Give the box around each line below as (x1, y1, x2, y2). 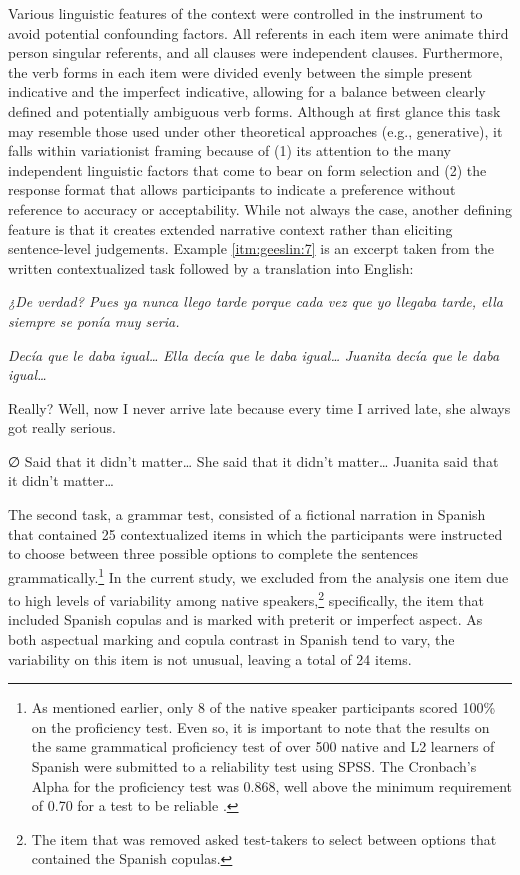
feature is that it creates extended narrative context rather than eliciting (8, 218, 453, 239)
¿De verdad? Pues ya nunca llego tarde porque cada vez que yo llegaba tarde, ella (8, 291, 503, 312)
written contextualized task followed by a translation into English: (8, 257, 414, 278)
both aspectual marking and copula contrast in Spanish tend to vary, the (8, 628, 455, 649)
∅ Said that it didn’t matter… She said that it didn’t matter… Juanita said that (8, 450, 499, 471)
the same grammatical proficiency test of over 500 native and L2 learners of (31, 736, 495, 757)
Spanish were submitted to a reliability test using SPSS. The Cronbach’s (31, 755, 477, 776)
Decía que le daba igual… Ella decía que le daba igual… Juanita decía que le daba (8, 344, 500, 365)
